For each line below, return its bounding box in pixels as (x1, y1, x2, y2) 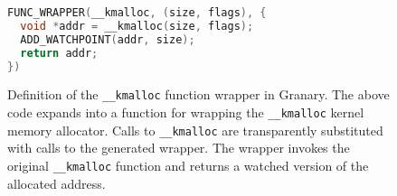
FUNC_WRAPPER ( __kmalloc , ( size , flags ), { (7, 6, 267, 19)
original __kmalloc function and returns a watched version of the (7, 155, 369, 174)
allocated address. (7, 173, 106, 192)
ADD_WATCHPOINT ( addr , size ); (20, 33, 195, 46)
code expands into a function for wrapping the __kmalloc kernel (7, 103, 364, 122)
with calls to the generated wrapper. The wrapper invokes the (7, 138, 350, 157)
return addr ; (20, 46, 99, 60)
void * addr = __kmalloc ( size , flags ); (20, 19, 254, 33)
